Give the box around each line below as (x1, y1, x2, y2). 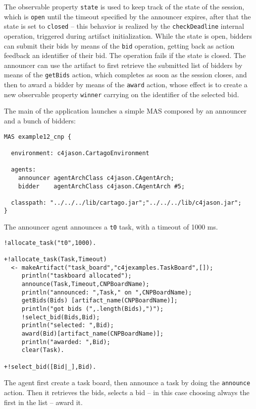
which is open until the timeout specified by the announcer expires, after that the (4, 11, 251, 21)
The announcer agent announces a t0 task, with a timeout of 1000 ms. (4, 222, 218, 232)
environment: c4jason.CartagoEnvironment (11, 149, 150, 157)
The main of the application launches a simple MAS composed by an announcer (4, 106, 247, 116)
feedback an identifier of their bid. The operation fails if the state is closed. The (4, 50, 246, 60)
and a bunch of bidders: (4, 115, 76, 125)
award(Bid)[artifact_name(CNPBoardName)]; (21, 330, 164, 337)
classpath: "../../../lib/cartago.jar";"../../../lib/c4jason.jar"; (11, 199, 242, 206)
